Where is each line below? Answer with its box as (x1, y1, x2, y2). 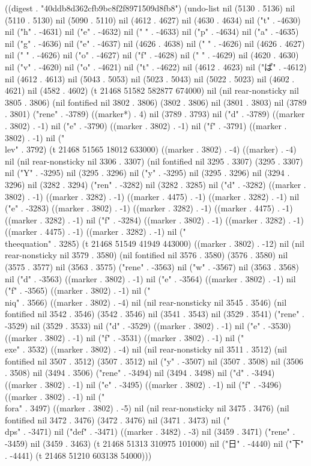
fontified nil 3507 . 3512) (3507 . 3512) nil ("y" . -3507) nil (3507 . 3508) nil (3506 (5, 354, 303, 367)
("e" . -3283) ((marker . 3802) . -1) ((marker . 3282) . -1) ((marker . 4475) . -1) (5, 202, 293, 214)
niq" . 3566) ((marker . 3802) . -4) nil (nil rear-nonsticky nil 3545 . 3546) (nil (5, 295, 287, 308)
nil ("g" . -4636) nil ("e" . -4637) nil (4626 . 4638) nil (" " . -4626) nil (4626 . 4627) (5, 37, 305, 49)
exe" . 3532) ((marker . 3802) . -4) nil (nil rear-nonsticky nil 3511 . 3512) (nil (5, 343, 287, 356)
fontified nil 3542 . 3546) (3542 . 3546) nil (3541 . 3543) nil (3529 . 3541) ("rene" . (5, 307, 304, 320)
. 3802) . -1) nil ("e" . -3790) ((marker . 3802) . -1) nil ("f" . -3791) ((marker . (5, 119, 287, 132)
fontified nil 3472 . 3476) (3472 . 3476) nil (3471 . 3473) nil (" (5, 413, 230, 426)
